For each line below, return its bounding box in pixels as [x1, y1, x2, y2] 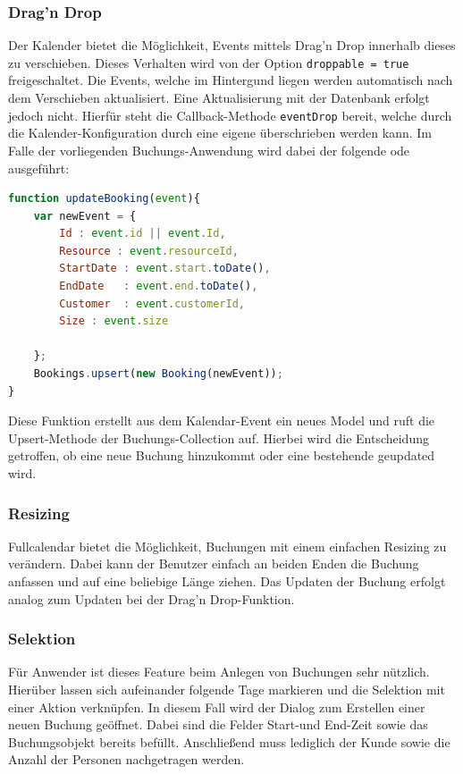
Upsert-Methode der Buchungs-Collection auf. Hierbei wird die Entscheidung [8, 428, 429, 447]
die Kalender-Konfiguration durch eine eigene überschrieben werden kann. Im [8, 123, 433, 142]
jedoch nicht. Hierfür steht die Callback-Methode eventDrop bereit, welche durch [8, 105, 452, 124]
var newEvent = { [33, 209, 137, 223]
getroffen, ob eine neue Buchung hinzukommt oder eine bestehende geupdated [8, 446, 435, 465]
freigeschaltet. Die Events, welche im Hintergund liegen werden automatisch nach [8, 71, 453, 89]
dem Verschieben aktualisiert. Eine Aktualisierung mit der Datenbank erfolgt [8, 88, 430, 107]
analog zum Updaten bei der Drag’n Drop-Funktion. [8, 589, 295, 608]
